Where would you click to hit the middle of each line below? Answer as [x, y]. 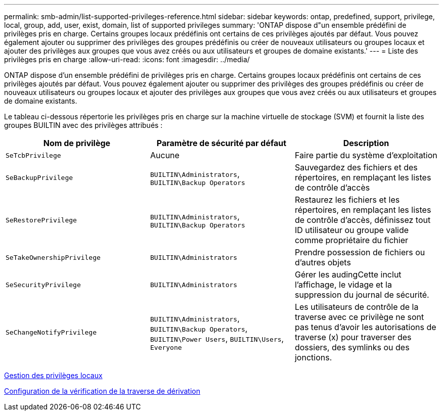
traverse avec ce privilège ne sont [359, 317]
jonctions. [313, 357]
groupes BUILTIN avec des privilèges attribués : [83, 125]
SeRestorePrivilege [41, 220]
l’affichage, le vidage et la [343, 285]
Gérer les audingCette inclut [348, 274]
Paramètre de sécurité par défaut [221, 143]
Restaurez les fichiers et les [347, 200]
